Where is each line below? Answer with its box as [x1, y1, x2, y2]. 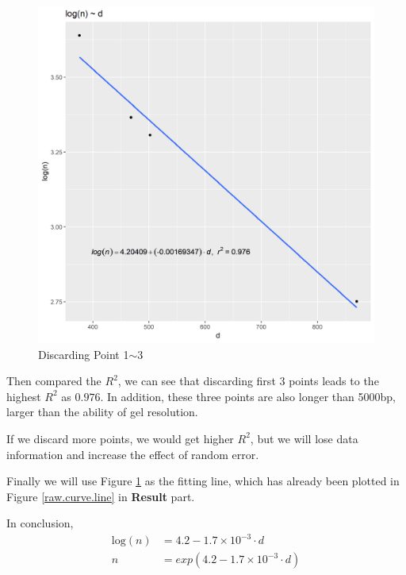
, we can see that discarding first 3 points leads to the [117, 372, 379, 389]
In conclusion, [6, 515, 74, 531]
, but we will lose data [250, 430, 358, 446]
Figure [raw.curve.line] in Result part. [6, 488, 195, 504]
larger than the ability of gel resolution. [6, 403, 198, 420]
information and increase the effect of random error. [6, 446, 259, 462]
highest [6, 388, 41, 404]
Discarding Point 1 [38, 345, 129, 362]
